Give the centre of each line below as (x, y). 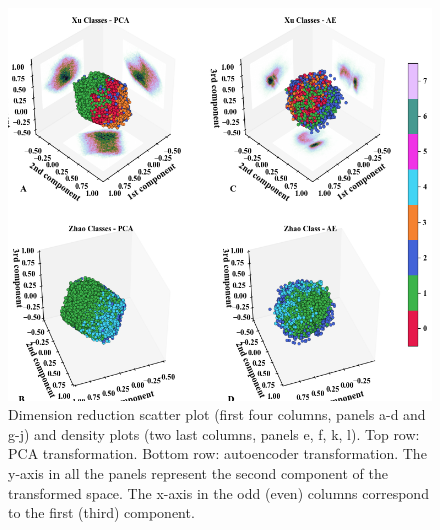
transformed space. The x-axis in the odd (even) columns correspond (218, 492)
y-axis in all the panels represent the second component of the (198, 472)
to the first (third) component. (101, 512)
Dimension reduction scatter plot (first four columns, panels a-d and (217, 414)
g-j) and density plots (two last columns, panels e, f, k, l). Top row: (214, 433)
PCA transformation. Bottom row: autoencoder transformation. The (217, 453)
